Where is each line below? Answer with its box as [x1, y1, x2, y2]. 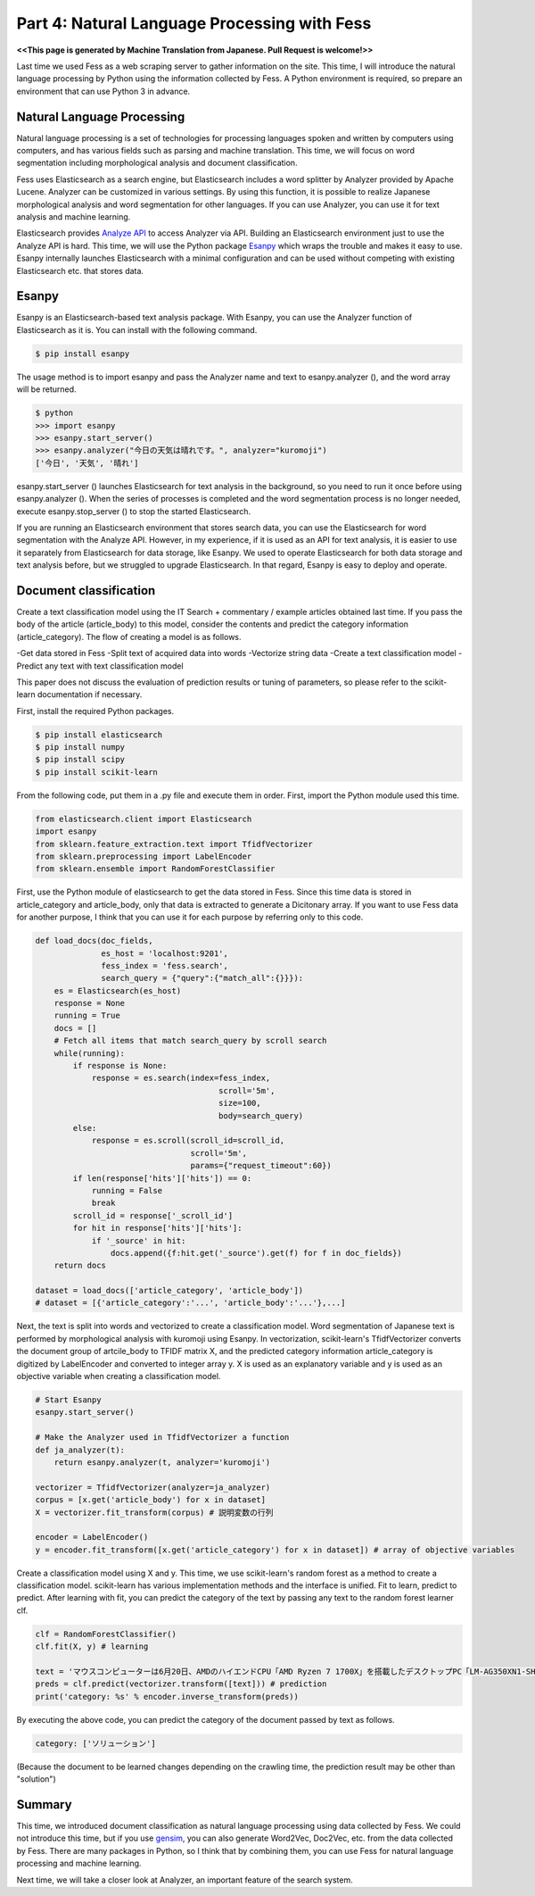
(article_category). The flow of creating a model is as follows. [16, 631, 242, 642]
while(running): [53, 1048, 125, 1058]
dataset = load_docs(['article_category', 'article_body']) [35, 1285, 304, 1296]
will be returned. [16, 384, 77, 395]
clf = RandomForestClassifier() [35, 1629, 177, 1639]
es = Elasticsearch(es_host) [53, 985, 182, 995]
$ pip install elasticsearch [35, 729, 163, 740]
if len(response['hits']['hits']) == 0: [72, 1173, 252, 1183]
